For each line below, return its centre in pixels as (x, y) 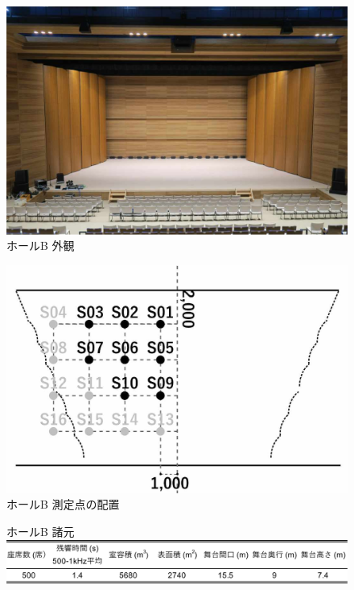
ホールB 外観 (41, 245)
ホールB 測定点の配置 (63, 504)
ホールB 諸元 (41, 531)
